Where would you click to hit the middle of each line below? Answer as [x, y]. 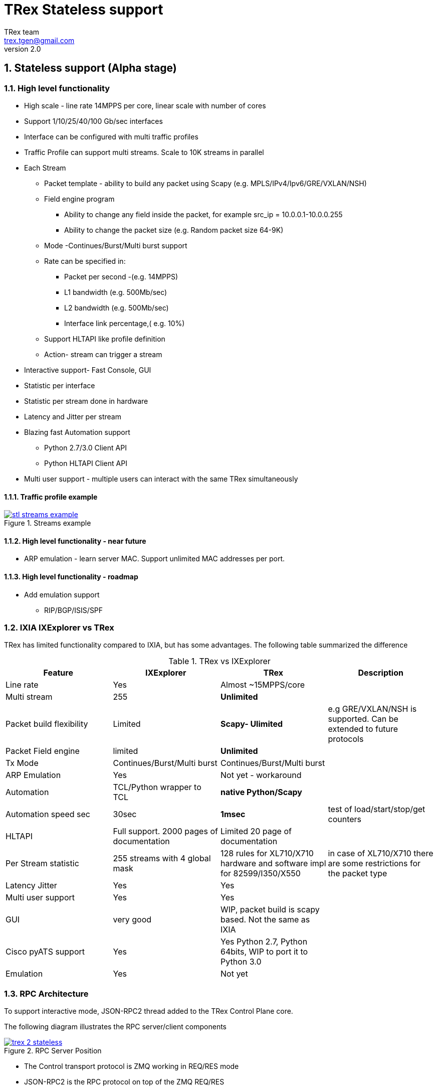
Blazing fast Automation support [77, 432]
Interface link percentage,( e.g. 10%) [125, 323]
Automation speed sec [48, 814]
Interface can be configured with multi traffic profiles [111, 136]
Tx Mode [22, 763]
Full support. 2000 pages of [165, 831]
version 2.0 [23, 49]
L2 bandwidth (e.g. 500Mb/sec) [117, 307]
